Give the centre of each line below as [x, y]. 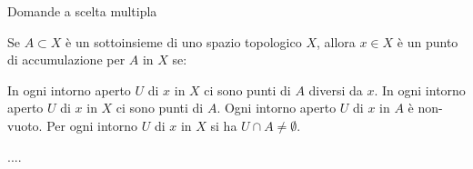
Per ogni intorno [92, 125]
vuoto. [25, 125]
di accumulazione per [66, 60]
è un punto [428, 41]
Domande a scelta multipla [82, 11]
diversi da [336, 89]
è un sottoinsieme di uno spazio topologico [184, 41]
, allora [336, 41]
